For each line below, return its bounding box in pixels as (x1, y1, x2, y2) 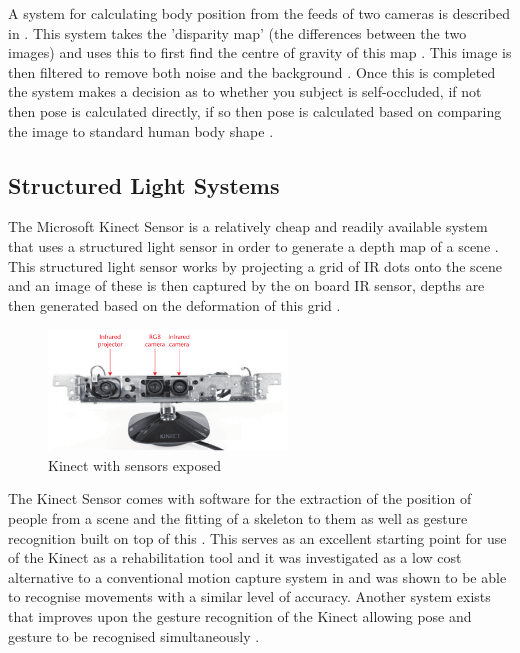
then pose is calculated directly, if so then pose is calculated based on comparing (8, 100, 502, 121)
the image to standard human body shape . (8, 120, 274, 141)
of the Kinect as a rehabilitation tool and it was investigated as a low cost (8, 547, 462, 568)
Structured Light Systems (8, 169, 280, 200)
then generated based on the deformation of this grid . (8, 294, 341, 315)
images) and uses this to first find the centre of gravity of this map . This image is (8, 42, 512, 63)
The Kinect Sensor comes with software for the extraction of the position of (8, 488, 472, 509)
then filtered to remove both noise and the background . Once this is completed (8, 61, 496, 82)
